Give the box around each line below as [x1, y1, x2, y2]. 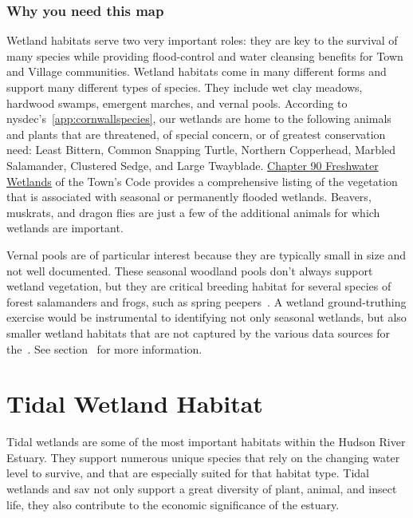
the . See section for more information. [6, 340, 203, 357]
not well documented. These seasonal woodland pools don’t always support [6, 262, 373, 279]
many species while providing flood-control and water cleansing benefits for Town [6, 47, 403, 64]
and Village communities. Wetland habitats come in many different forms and [6, 63, 387, 80]
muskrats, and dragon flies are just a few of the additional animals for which [6, 204, 380, 220]
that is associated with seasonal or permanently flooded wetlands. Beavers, [6, 188, 372, 205]
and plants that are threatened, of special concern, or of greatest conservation [6, 125, 386, 142]
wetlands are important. [6, 219, 124, 236]
